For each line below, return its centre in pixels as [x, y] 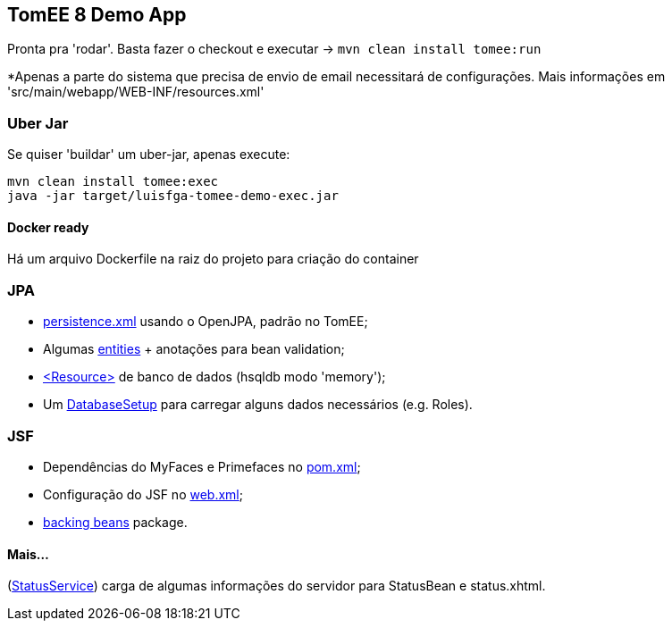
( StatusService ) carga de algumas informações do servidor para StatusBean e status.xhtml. [277, 586]
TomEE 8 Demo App [97, 15]
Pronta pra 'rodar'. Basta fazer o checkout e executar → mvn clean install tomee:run [274, 49]
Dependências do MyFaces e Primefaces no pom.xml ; [202, 466]
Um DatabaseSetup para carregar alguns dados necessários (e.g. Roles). [258, 405]
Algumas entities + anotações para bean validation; [194, 349]
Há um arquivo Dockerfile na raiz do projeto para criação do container [213, 259]
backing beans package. [115, 522]
